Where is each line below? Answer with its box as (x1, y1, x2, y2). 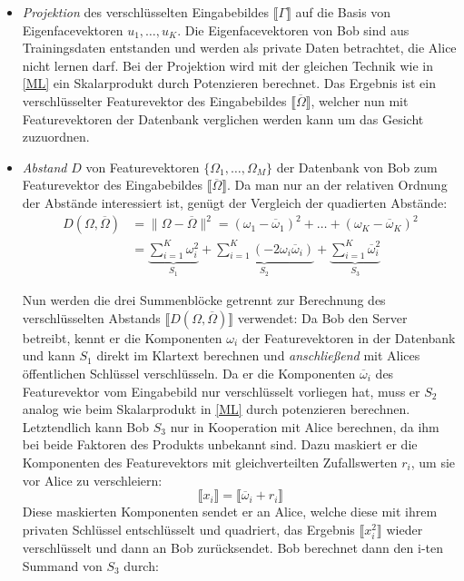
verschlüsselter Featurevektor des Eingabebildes (22, 91, 287, 110)
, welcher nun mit (311, 91, 409, 110)
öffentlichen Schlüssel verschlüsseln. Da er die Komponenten (22, 364, 356, 383)
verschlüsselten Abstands (22, 308, 161, 327)
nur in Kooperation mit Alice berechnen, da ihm (170, 417, 439, 436)
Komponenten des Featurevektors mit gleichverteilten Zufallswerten (22, 452, 398, 471)
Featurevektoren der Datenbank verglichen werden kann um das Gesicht (22, 109, 424, 128)
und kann (22, 346, 75, 365)
